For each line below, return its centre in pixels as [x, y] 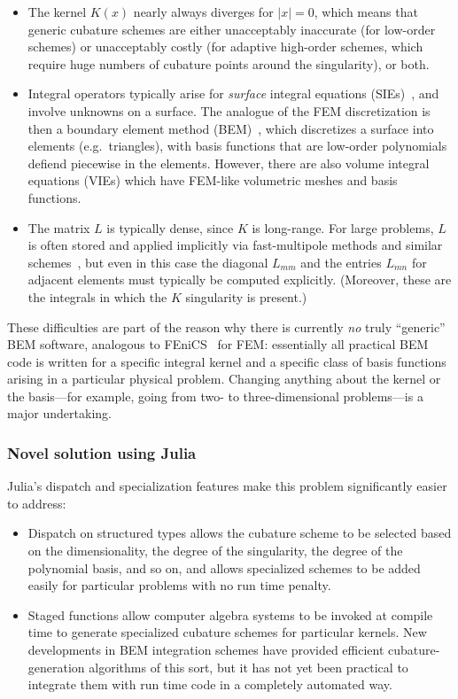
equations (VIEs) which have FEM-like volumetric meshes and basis [213, 180]
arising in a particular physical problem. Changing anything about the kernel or [224, 379]
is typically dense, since [170, 227]
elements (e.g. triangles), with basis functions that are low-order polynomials [237, 146]
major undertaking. [59, 413]
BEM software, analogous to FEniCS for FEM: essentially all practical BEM [218, 344]
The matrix [59, 227]
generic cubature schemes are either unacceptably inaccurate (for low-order [232, 29]
